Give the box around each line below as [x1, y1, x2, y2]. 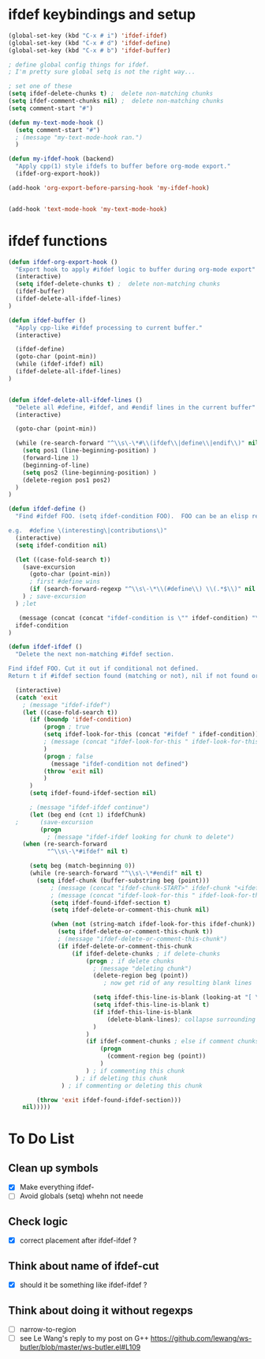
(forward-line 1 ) [22, 454, 80, 462]
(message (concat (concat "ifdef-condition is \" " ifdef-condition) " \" [18, 614, 263, 622]
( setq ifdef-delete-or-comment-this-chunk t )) [58, 928, 214, 936]
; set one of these [8, 82, 73, 90]
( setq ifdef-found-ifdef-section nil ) [28, 789, 157, 797]
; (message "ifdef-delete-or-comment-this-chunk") [58, 935, 227, 943]
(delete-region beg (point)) [92, 971, 189, 980]
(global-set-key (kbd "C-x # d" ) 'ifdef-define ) [8, 39, 171, 47]
